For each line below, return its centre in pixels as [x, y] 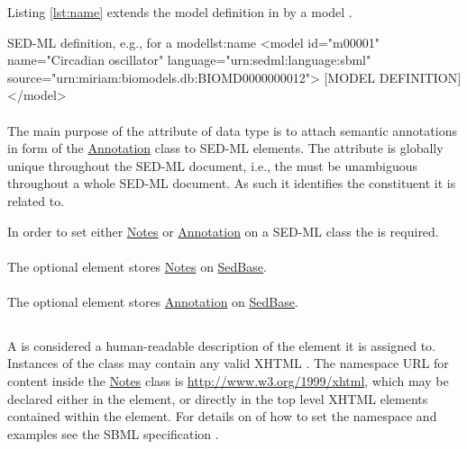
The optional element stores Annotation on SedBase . [153, 301]
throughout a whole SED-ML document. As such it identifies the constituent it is [232, 183]
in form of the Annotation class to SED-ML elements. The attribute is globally [225, 148]
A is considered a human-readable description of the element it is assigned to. [221, 345]
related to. [36, 200]
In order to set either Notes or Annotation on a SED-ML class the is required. [223, 231]
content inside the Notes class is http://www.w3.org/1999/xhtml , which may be [228, 381]
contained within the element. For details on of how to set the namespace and [222, 416]
